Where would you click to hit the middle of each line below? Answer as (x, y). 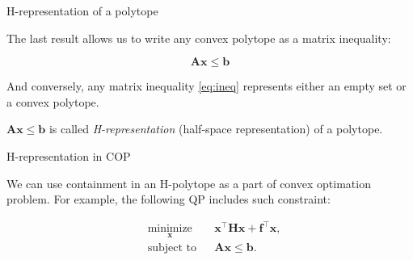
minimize (170, 229)
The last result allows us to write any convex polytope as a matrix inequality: (199, 38)
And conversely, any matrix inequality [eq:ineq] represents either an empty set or (206, 86)
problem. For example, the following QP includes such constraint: (169, 199)
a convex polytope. (53, 101)
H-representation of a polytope (82, 10)
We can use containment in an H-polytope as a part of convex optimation (189, 183)
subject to (172, 247)
